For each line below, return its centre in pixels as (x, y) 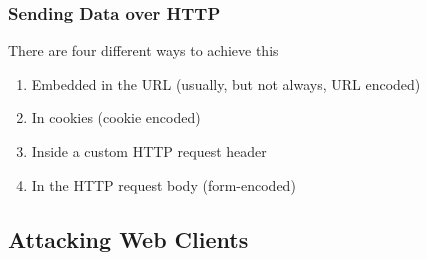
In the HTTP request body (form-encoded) (163, 184)
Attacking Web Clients (128, 238)
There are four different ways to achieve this (143, 50)
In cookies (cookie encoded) (116, 117)
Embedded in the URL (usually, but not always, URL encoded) (226, 83)
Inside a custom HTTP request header (149, 151)
